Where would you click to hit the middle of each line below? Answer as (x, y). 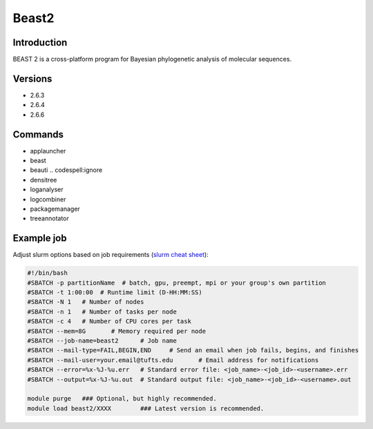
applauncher (48, 151)
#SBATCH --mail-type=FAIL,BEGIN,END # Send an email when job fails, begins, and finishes (193, 350)
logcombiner (48, 199)
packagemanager (55, 209)
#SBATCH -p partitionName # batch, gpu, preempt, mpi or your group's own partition (176, 283)
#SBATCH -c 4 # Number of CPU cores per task (109, 322)
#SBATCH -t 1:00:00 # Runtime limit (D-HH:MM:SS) (115, 293)
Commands (38, 134)
